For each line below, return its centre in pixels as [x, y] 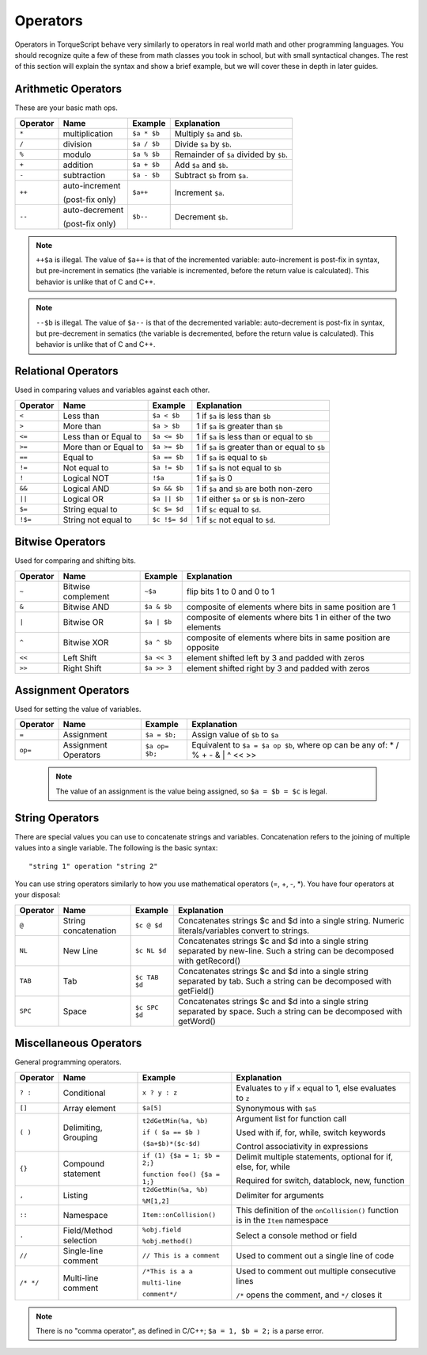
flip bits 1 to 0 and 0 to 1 [231, 592]
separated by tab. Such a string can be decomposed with [285, 980]
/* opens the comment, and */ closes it [309, 1295]
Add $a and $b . [201, 165]
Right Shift [82, 668]
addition [78, 165]
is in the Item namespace [282, 1220]
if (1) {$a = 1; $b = [181, 1155]
